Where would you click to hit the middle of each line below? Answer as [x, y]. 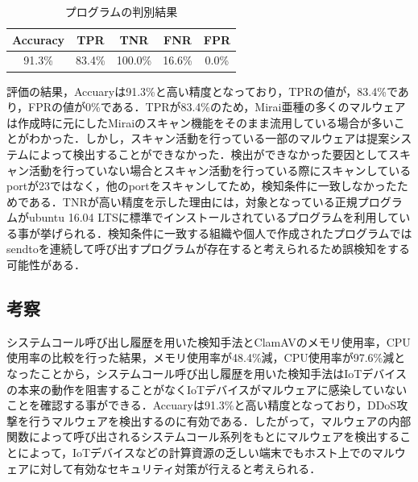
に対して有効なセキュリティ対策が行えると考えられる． [175, 468]
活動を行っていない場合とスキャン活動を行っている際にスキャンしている [220, 170]
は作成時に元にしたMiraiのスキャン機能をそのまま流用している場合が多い [200, 122]
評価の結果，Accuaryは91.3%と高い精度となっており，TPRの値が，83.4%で [202, 91]
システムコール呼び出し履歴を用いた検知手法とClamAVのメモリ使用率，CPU [209, 341]
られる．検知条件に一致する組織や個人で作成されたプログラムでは [237, 233]
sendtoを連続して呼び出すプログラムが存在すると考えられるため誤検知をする [208, 249]
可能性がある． [46, 265]
